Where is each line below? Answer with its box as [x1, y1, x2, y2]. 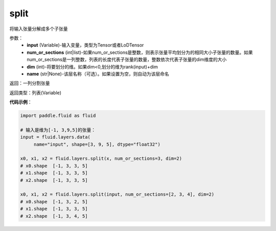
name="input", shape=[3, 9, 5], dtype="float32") [33, 141, 160, 147]
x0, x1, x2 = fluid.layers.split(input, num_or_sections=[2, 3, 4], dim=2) [20, 192, 215, 197]
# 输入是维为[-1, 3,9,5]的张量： [20, 127, 96, 133]
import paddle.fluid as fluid [20, 113, 96, 119]
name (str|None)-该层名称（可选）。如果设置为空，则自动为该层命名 [27, 71, 169, 77]
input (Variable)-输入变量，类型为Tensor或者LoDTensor [27, 42, 144, 48]
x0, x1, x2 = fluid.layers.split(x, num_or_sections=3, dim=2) [20, 156, 182, 161]
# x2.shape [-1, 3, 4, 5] [20, 213, 88, 219]
